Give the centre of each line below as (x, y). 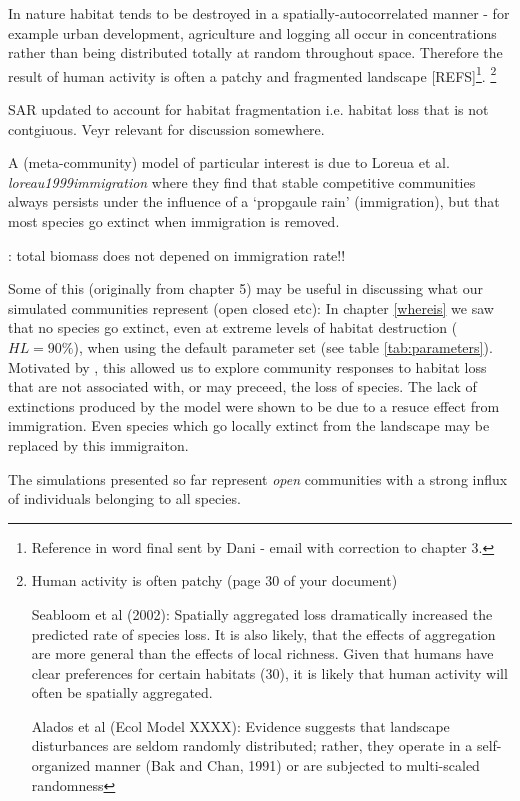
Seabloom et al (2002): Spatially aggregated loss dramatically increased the (262, 613)
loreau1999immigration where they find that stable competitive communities (242, 181)
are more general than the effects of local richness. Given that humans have (262, 653)
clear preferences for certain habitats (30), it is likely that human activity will (269, 672)
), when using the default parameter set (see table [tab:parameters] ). (283, 346)
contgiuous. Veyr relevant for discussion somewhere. (166, 128)
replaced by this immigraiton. (98, 444)
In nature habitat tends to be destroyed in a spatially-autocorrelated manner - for (259, 13)
